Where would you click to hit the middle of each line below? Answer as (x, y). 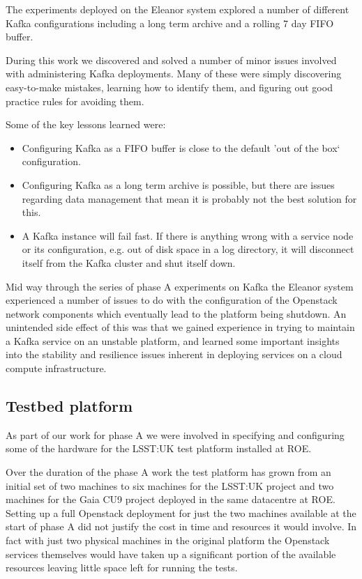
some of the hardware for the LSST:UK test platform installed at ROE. (159, 448)
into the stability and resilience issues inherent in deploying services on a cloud (174, 354)
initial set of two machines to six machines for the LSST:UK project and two (170, 485)
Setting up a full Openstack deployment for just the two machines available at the (181, 512)
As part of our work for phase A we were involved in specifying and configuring (175, 434)
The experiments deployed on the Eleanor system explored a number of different (178, 9)
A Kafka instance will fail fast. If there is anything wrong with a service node (188, 235)
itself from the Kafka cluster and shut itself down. (129, 262)
